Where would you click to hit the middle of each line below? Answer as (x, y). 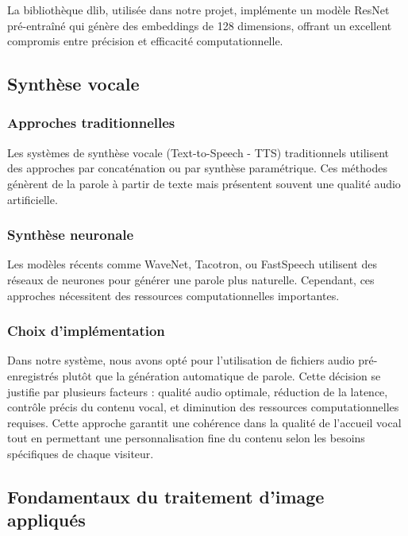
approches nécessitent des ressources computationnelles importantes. (173, 295)
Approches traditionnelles (91, 123)
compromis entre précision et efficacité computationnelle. (145, 41)
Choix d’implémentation (86, 331)
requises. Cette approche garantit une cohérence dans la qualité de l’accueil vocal (204, 422)
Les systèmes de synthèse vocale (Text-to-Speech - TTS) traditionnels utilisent (198, 152)
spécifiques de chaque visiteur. (81, 453)
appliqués (46, 520)
